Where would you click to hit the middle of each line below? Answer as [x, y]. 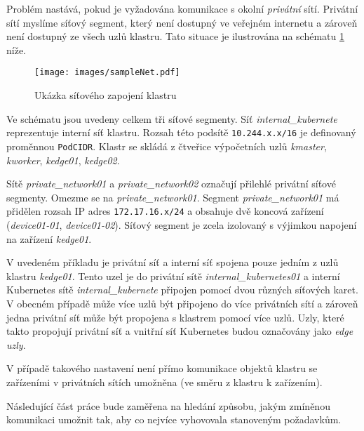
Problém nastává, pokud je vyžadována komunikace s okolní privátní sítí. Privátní [182, 8]
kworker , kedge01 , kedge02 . [63, 160]
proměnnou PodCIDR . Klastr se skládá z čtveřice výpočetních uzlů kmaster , [167, 146]
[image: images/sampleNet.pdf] [107, 73]
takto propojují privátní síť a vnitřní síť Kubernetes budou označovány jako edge [180, 331]
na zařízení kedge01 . [49, 238]
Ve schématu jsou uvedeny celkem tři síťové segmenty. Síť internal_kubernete [172, 118]
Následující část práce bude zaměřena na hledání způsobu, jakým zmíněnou [168, 405]
